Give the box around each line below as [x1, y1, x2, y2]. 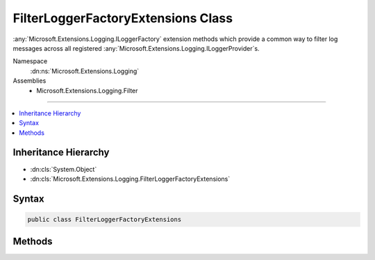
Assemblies [12, 76, 47, 85]
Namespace [12, 57, 48, 65]
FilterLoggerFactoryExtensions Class [12, 10, 233, 26]
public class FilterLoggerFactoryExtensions [27, 216, 182, 223]
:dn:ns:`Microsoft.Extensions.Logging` [30, 67, 140, 75]
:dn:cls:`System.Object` [30, 165, 97, 173]
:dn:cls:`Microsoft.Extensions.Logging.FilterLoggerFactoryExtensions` [30, 174, 231, 183]
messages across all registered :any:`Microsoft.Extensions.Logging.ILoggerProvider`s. [12, 44, 260, 52]
